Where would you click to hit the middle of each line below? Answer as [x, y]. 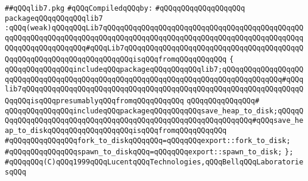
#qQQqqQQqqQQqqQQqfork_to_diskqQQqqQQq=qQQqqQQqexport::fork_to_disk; [148, 140]
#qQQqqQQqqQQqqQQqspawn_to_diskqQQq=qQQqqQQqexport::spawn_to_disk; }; [149, 152]
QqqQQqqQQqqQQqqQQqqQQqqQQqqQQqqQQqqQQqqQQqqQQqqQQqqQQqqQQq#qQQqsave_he [154, 121]
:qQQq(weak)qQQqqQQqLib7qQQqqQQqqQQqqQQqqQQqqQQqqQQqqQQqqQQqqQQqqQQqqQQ [154, 28]
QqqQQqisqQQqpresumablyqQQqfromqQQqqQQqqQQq [94, 101]
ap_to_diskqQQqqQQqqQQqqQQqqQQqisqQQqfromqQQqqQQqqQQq [116, 130]
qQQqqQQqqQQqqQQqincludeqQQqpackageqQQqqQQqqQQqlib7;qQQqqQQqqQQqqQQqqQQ [154, 69]
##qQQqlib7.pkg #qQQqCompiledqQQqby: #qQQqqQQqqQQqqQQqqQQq [125, 8]
